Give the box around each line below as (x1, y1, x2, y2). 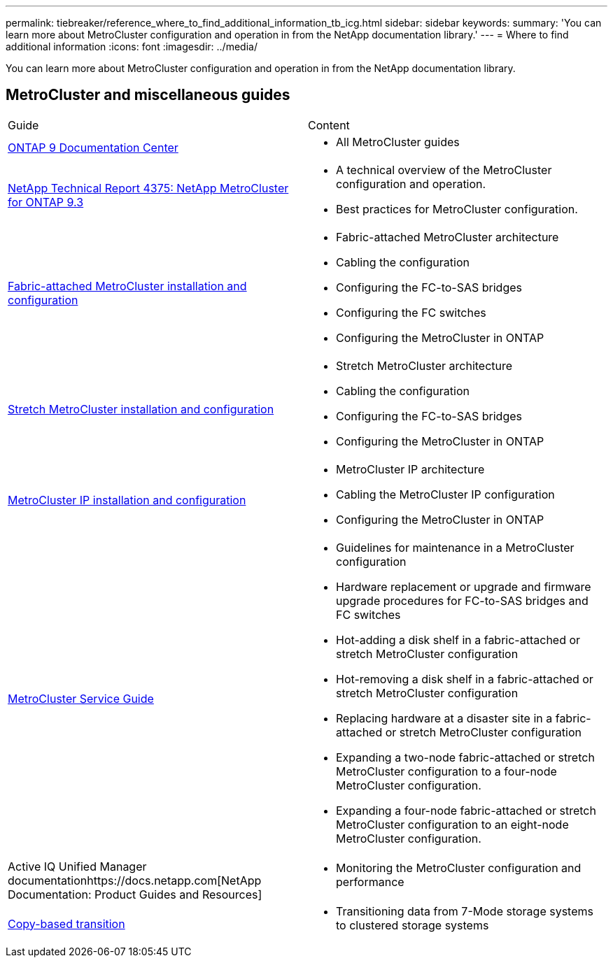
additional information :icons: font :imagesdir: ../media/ (6, 41, 258, 52)
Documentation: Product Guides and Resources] (8, 887, 262, 901)
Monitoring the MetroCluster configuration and (336, 860, 582, 875)
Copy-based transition (8, 916, 125, 931)
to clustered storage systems (336, 918, 489, 932)
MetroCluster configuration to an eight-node (336, 817, 569, 832)
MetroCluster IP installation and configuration (8, 492, 246, 507)
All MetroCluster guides (336, 134, 460, 149)
